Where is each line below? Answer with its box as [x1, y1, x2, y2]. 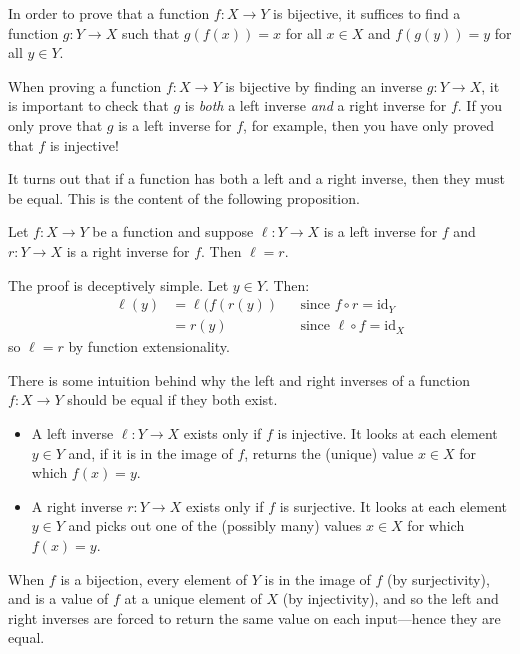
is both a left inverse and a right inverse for [184, 95, 447, 116]
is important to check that [8, 95, 169, 116]
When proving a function [8, 75, 162, 96]
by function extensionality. [68, 336, 230, 357]
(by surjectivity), [387, 568, 490, 589]
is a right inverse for [66, 240, 190, 261]
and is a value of [8, 588, 109, 609]
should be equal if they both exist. [67, 389, 278, 410]
